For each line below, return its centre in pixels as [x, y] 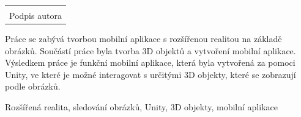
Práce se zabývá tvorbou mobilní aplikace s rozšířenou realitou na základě [143, 39]
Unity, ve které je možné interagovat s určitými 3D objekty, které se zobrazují [150, 74]
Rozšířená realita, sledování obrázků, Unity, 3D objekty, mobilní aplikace [141, 107]
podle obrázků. [33, 86]
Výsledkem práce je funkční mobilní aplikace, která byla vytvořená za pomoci [150, 62]
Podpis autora [35, 15]
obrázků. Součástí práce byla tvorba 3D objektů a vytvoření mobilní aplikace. [150, 50]
